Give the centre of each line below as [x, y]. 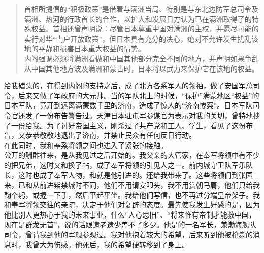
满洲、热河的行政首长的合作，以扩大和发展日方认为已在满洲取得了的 [138, 19]
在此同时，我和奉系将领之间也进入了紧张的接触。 [86, 145]
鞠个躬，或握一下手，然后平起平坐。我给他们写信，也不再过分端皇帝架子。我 [132, 194]
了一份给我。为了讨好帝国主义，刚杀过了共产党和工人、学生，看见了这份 [125, 125]
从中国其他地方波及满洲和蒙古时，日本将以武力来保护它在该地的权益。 [141, 68]
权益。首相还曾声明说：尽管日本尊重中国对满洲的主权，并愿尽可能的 [145, 29]
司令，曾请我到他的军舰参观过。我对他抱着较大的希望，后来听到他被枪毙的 [128, 234]
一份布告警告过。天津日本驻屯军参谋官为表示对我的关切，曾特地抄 [150, 115]
